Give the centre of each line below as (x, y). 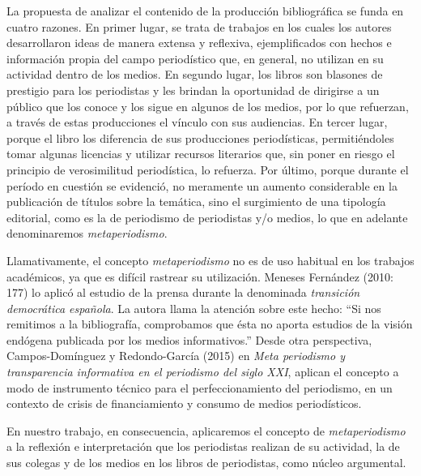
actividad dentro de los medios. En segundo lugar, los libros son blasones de (195, 74)
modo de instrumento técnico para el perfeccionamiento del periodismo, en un (200, 387)
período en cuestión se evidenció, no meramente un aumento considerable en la (202, 185)
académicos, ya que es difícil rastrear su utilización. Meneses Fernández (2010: (200, 276)
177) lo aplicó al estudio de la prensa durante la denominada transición (183, 292)
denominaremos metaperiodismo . (87, 233)
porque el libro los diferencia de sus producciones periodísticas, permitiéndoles (200, 137)
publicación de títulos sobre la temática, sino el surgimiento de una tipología (196, 202)
